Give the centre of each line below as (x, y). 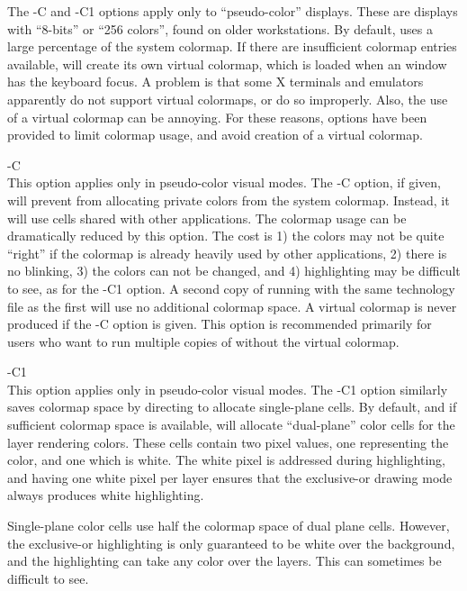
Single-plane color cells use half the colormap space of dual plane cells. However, (229, 526)
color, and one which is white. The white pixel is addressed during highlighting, (226, 460)
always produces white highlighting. (106, 495)
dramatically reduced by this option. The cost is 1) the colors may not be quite (226, 236)
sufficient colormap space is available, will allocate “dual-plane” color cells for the (231, 425)
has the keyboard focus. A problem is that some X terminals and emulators (216, 82)
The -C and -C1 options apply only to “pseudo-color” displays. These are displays (233, 11)
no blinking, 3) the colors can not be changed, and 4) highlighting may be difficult (234, 271)
